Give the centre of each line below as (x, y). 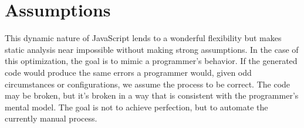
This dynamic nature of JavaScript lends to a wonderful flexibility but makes (143, 38)
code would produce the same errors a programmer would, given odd (128, 72)
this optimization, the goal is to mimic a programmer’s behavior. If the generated (151, 61)
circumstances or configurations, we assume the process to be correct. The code (148, 84)
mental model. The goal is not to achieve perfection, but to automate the (136, 107)
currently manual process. (51, 118)
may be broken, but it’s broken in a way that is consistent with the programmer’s (152, 95)
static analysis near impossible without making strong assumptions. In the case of (152, 49)
